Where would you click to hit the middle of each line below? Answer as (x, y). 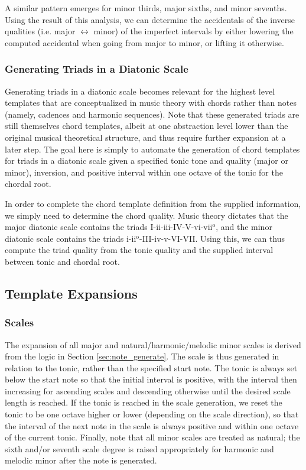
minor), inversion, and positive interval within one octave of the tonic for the (144, 172)
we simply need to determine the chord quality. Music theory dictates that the (147, 215)
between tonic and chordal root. (62, 261)
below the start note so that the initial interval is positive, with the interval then (151, 379)
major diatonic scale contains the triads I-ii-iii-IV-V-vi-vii (109, 227)
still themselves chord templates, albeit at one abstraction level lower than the (147, 126)
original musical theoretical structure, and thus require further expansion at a (145, 137)
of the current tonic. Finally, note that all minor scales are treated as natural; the (152, 437)
